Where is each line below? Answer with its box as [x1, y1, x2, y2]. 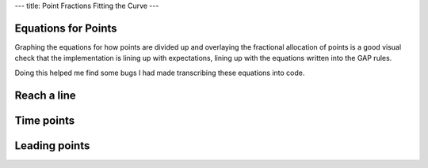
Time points [14, 114, 75, 127]
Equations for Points [14, 21, 118, 35]
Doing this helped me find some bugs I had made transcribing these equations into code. [14, 68, 305, 77]
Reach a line [14, 88, 76, 102]
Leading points [14, 139, 90, 152]
